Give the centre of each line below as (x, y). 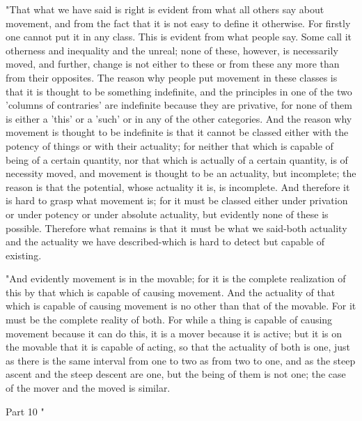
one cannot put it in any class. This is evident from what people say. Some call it (179, 37)
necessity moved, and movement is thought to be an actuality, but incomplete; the (181, 173)
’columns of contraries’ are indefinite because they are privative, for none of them (179, 105)
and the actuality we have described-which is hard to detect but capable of (165, 242)
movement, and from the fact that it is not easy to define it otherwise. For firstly (178, 23)
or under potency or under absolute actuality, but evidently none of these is (167, 214)
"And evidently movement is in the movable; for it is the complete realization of (176, 278)
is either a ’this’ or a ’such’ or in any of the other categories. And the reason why (179, 118)
